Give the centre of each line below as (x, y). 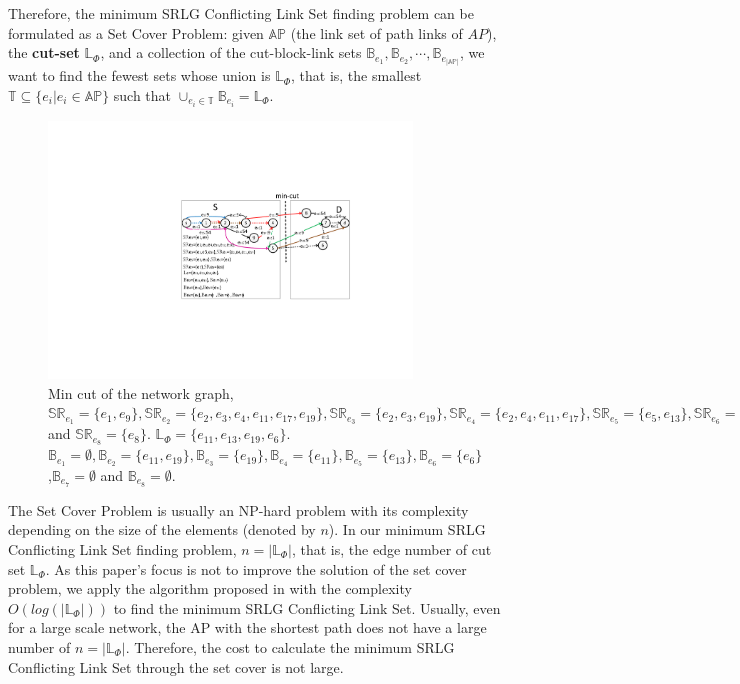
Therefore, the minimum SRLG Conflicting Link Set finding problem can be (241, 13)
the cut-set (44, 52)
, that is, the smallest (356, 75)
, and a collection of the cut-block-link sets (231, 52)
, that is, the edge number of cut (391, 548)
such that (142, 94)
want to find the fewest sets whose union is (139, 75)
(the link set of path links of (376, 32)
